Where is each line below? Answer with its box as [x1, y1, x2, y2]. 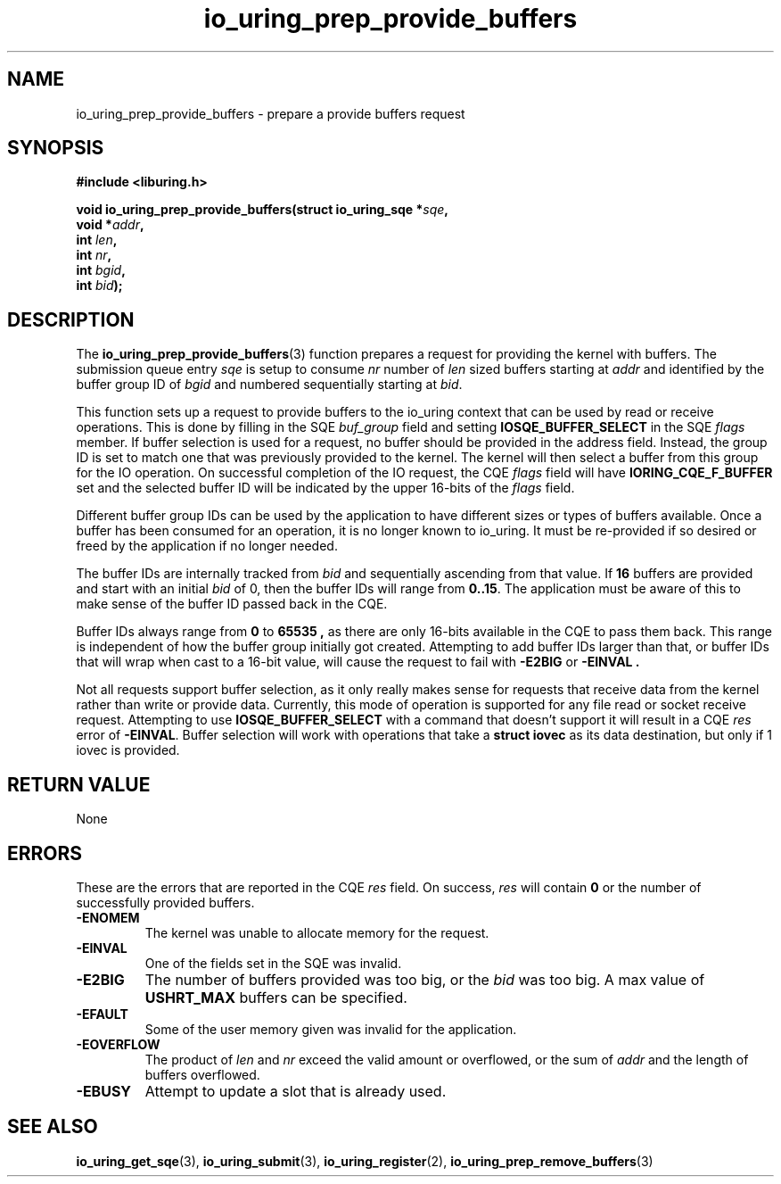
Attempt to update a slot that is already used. [144, 1081, 447, 1100]
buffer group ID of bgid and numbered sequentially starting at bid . [76, 377, 463, 393]
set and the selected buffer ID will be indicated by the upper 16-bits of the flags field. [76, 480, 575, 496]
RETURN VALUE [7, 773, 151, 796]
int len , [76, 232, 118, 248]
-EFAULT [76, 1006, 128, 1022]
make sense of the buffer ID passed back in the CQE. [76, 596, 388, 612]
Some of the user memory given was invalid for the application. [144, 1021, 517, 1037]
